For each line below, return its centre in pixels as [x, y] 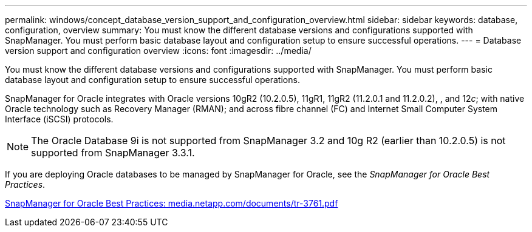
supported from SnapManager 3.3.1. [113, 153]
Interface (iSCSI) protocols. [59, 119]
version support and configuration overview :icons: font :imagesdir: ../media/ [158, 51]
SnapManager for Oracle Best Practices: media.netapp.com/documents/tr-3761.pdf [172, 203]
